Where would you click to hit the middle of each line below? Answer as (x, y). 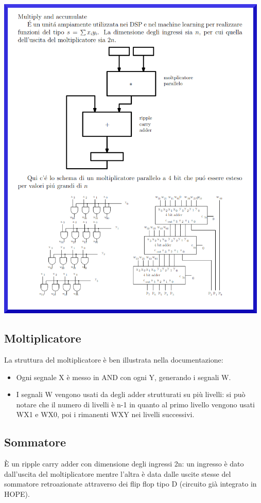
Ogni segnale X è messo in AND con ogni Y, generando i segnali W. (124, 377)
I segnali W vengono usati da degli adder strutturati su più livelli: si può (131, 394)
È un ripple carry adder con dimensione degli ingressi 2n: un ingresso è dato (124, 464)
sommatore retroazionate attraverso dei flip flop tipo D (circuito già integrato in (130, 484)
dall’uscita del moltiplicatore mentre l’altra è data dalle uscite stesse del (118, 473)
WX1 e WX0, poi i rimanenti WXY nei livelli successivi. (105, 414)
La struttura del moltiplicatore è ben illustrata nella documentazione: (114, 359)
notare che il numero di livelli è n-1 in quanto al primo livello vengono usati (135, 404)
